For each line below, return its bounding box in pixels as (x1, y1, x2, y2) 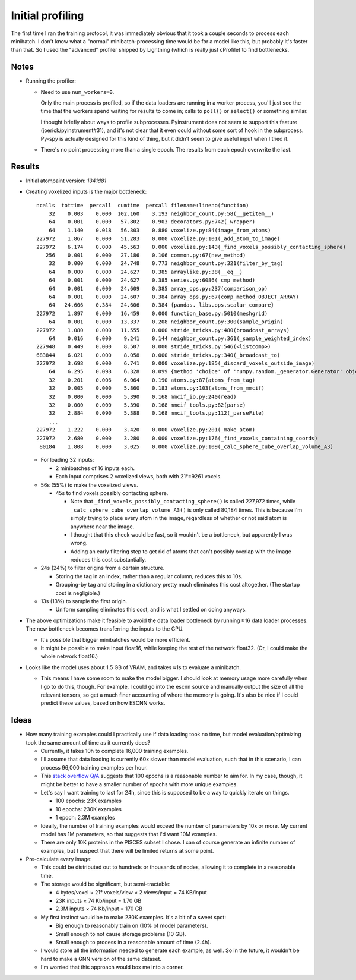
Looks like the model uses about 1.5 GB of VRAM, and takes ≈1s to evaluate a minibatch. (26, 663, 241, 671)
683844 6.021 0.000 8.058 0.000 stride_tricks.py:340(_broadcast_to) (36, 351, 281, 358)
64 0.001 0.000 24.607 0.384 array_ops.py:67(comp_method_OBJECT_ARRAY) (48, 293, 300, 300)
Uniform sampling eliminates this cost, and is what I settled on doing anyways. (55, 606, 247, 613)
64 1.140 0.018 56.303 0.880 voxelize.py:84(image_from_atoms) (48, 226, 271, 234)
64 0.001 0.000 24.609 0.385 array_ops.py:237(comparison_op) (48, 285, 268, 292)
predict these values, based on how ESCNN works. (40, 699, 166, 707)
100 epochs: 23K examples (55, 797, 122, 805)
